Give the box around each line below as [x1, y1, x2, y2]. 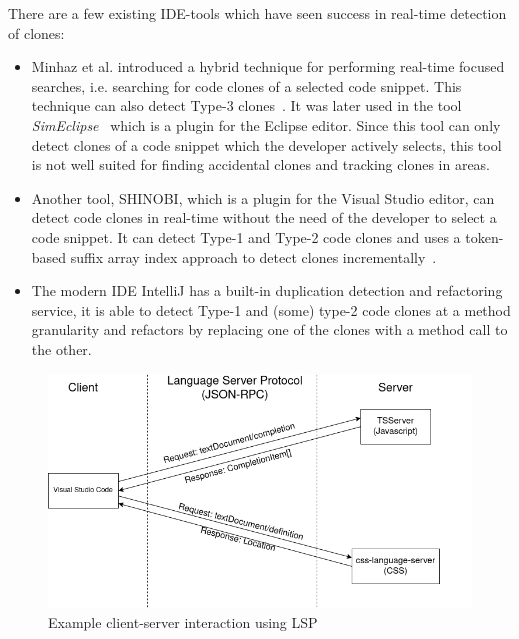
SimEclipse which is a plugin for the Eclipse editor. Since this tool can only [31, 114, 501, 135]
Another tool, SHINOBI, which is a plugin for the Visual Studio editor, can [31, 187, 495, 208]
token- [465, 226, 504, 247]
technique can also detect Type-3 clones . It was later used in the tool [31, 95, 462, 116]
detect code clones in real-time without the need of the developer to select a [31, 207, 497, 228]
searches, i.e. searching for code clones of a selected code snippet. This [31, 75, 462, 96]
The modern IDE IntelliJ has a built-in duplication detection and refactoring [31, 280, 503, 301]
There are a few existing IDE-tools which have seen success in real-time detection [8, 3, 507, 23]
